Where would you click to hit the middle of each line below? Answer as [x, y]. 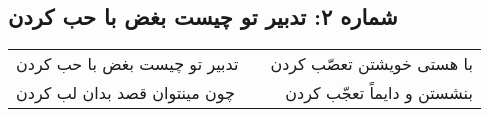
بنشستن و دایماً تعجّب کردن [379, 93]
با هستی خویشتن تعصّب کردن [371, 64]
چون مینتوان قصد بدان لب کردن [125, 93]
